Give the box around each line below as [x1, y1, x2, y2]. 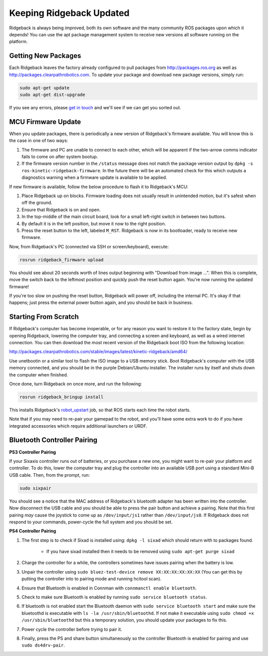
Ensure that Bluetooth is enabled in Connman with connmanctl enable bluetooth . [21, 585, 197, 591]
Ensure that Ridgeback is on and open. [21, 207, 101, 213]
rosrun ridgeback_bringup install [19, 394, 104, 400]
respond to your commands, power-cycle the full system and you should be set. [9, 519, 173, 525]
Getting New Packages [9, 52, 81, 60]
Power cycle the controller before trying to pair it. [21, 626, 123, 632]
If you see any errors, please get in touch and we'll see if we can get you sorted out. [9, 104, 181, 110]
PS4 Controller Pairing [9, 528, 57, 534]
